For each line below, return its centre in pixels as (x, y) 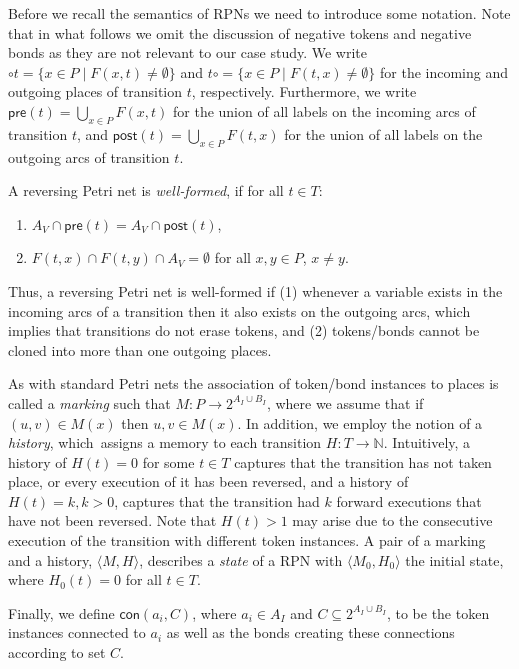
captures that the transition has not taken (363, 461)
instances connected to (77, 632)
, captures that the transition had (217, 500)
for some (168, 461)
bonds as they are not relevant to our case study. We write (188, 52)
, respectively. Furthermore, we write (304, 91)
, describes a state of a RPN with (241, 559)
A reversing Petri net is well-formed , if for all (146, 190)
